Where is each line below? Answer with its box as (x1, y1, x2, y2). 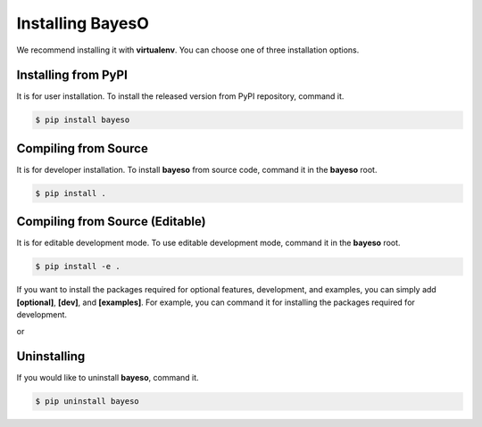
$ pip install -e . (35, 261, 120, 272)
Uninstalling (16, 349, 86, 365)
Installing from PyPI (16, 68, 129, 83)
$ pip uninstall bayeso (35, 397, 140, 406)
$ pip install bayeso (35, 115, 130, 125)
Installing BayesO (16, 13, 149, 33)
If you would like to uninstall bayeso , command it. (16, 373, 200, 383)
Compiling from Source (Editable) (16, 214, 206, 229)
